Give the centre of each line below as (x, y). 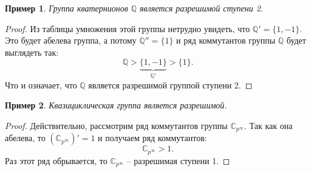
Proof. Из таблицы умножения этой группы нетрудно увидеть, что (128, 28)
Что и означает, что (41, 84)
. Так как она (268, 125)
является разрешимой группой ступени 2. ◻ (170, 84)
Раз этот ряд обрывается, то (56, 160)
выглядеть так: (32, 52)
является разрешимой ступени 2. (202, 8)
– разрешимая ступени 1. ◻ (178, 160)
